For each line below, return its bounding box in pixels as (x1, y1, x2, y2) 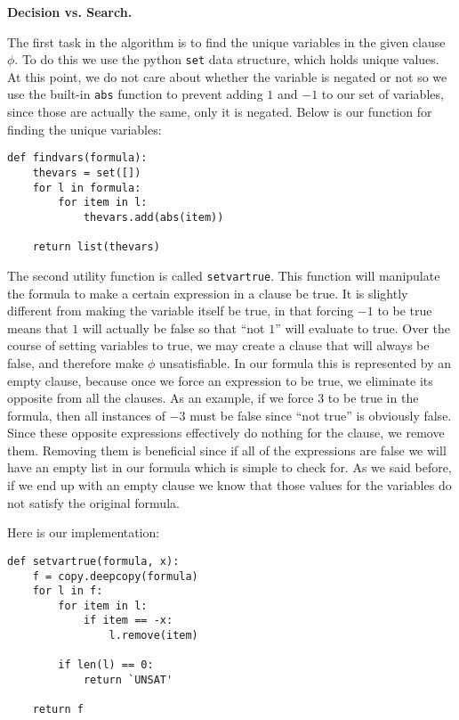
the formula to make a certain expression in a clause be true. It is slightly (7, 283, 408, 302)
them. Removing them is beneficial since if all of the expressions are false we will (7, 440, 447, 459)
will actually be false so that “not (82, 318, 265, 337)
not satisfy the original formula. (7, 493, 180, 511)
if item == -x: (83, 614, 173, 627)
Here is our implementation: (7, 523, 160, 542)
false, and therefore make (7, 353, 144, 372)
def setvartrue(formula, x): (7, 554, 180, 568)
